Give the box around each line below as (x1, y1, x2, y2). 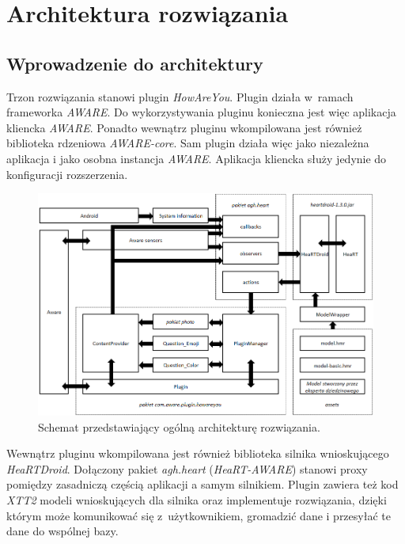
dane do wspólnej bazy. (6, 523, 119, 539)
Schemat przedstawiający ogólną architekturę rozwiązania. (38, 418, 320, 435)
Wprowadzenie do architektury (6, 51, 263, 75)
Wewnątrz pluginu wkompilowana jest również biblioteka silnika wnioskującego (6, 445, 389, 462)
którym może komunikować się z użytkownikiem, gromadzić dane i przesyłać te (6, 507, 391, 523)
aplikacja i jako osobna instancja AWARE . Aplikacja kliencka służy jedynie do (6, 150, 387, 166)
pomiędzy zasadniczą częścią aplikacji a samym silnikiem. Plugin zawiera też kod (6, 476, 399, 493)
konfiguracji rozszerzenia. (6, 165, 128, 182)
